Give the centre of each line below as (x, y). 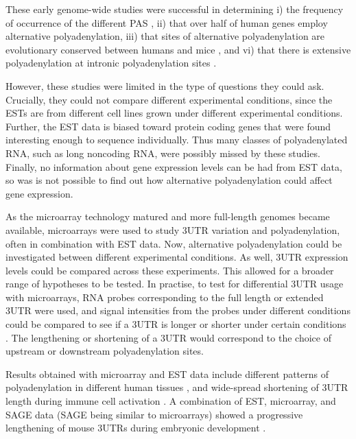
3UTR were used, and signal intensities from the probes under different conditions (178, 310)
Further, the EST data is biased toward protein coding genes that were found (168, 126)
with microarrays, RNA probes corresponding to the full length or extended (165, 297)
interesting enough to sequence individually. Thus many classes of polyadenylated (177, 140)
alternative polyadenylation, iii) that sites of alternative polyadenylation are (165, 36)
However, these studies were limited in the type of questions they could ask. (165, 85)
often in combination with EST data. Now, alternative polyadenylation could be (174, 243)
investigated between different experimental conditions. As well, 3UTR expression (177, 257)
